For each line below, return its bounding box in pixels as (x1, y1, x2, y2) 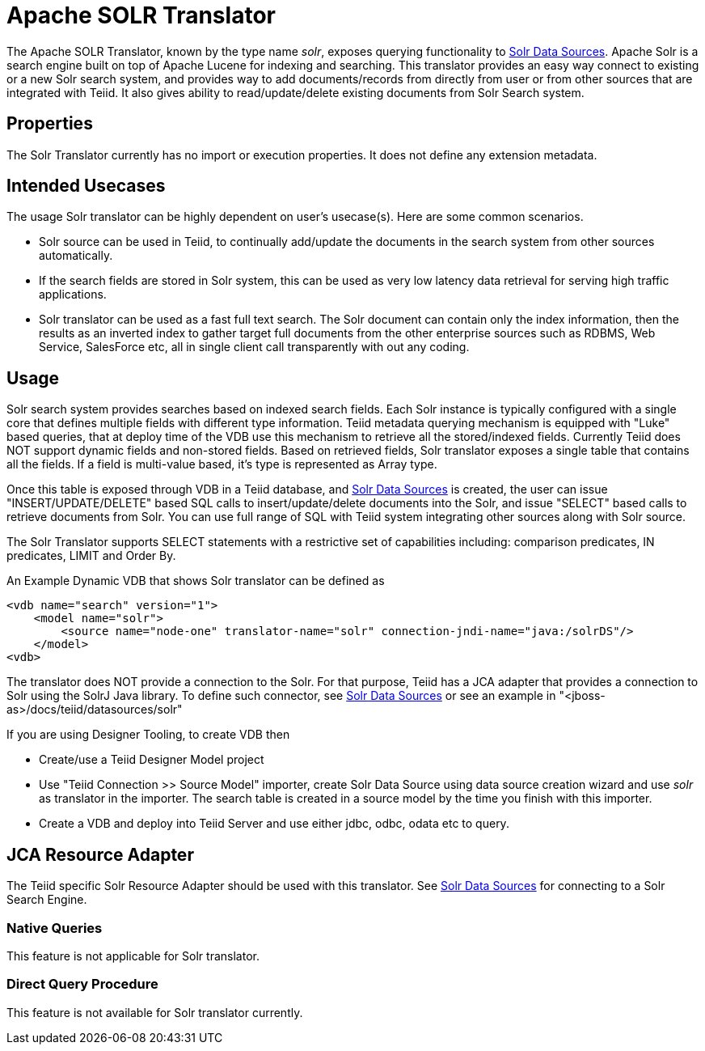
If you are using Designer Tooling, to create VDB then (6, 727, 290, 742)
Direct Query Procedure (6, 976, 158, 993)
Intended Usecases (6, 176, 166, 197)
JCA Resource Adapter (6, 844, 194, 865)
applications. (39, 287, 107, 302)
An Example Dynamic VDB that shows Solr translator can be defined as (6, 574, 385, 588)
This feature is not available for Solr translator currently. (6, 1005, 303, 1019)
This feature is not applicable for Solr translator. (6, 948, 260, 963)
